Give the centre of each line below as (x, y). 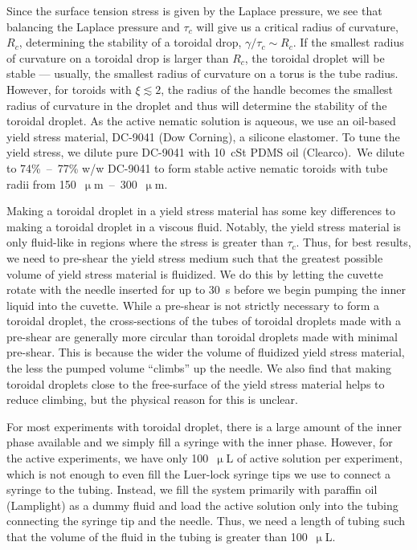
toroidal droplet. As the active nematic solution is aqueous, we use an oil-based (201, 121)
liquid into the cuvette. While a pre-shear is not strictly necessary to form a (193, 305)
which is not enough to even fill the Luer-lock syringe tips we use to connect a (199, 473)
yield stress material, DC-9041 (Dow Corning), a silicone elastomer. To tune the (203, 136)
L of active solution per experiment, (314, 458)
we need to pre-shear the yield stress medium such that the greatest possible (195, 257)
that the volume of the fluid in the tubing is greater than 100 (157, 536)
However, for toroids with (69, 89)
